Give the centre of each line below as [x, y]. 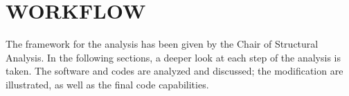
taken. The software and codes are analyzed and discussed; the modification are [174, 71]
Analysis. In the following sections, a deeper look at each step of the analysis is [173, 57]
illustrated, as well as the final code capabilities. [107, 84]
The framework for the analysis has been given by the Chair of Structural [162, 44]
